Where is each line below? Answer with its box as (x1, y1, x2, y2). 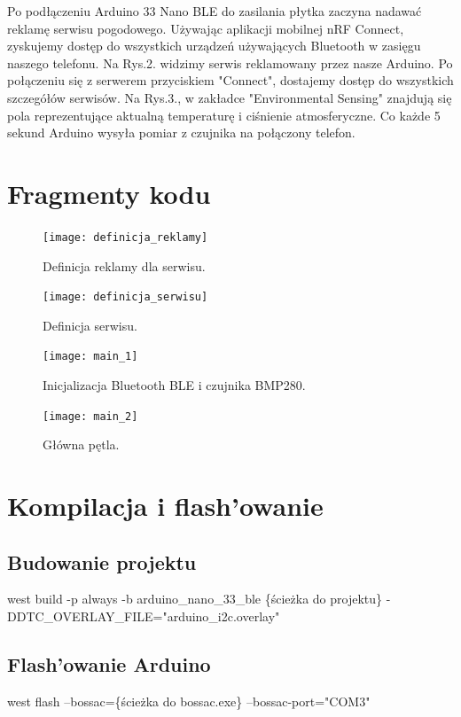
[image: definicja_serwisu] (43, 291, 208, 304)
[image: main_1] (43, 350, 138, 363)
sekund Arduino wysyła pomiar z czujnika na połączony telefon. (7, 123, 356, 142)
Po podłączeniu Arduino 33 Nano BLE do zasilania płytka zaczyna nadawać (7, 2, 422, 19)
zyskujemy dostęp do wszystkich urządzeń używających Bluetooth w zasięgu (7, 36, 421, 55)
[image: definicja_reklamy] (43, 230, 208, 244)
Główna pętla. (43, 435, 120, 454)
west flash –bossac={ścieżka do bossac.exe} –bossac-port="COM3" (7, 691, 371, 710)
